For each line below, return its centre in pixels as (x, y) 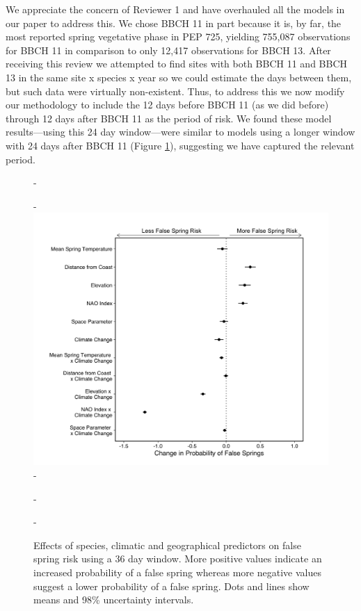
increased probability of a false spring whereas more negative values (177, 572)
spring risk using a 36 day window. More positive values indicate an (178, 559)
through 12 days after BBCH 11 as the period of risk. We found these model (169, 118)
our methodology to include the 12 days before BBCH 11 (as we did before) (167, 105)
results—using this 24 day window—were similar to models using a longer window (180, 132)
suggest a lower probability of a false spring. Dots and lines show (171, 586)
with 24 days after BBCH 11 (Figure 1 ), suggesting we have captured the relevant (180, 145)
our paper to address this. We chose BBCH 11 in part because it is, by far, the (174, 23)
